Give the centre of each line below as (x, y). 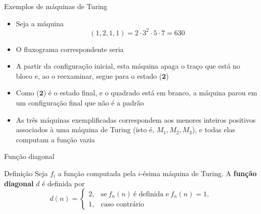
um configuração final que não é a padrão (80, 103)
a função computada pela (97, 173)
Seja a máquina (40, 23)
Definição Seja (26, 173)
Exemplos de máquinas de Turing (56, 6)
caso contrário (122, 204)
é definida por (63, 183)
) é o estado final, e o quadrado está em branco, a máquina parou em (150, 93)
